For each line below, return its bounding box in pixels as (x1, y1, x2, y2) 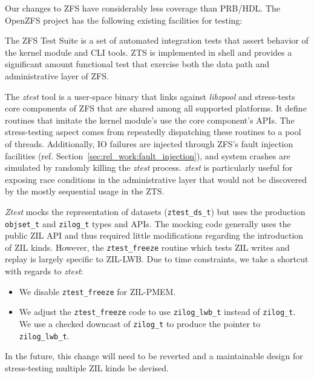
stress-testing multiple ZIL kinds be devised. (5, 361, 169, 374)
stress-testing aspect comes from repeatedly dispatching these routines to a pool (5, 125, 301, 138)
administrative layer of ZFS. (5, 69, 109, 82)
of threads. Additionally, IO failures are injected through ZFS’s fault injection (5, 137, 293, 150)
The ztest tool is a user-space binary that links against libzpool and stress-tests (5, 90, 295, 102)
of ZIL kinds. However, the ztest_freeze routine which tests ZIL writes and (5, 240, 290, 253)
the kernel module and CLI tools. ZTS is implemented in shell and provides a (5, 45, 292, 58)
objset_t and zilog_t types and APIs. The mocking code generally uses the (5, 217, 291, 230)
